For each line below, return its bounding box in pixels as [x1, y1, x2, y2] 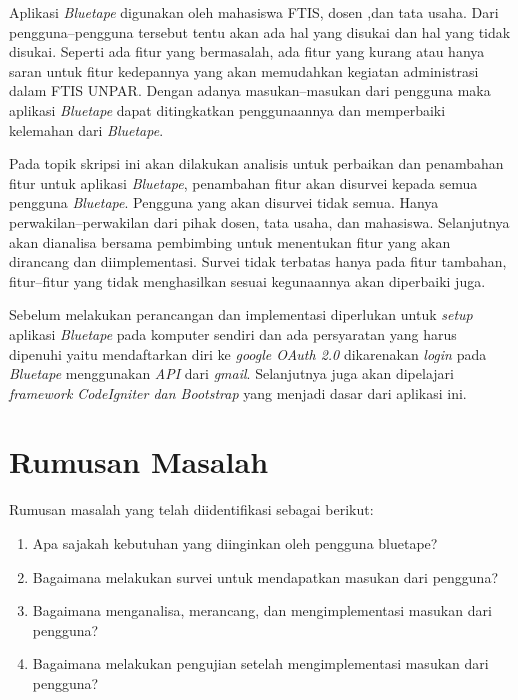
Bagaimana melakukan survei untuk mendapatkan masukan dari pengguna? [32, 566, 499, 587]
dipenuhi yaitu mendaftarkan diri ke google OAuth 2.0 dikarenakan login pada [9, 343, 487, 364]
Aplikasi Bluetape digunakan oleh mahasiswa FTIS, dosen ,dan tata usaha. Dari [9, 2, 499, 22]
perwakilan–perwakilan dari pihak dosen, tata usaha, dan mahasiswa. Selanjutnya [9, 211, 510, 232]
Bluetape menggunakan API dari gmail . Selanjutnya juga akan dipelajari [9, 363, 454, 384]
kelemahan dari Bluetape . [9, 119, 164, 140]
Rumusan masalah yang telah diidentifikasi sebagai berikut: [9, 499, 374, 520]
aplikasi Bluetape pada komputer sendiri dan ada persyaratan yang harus [9, 323, 457, 344]
